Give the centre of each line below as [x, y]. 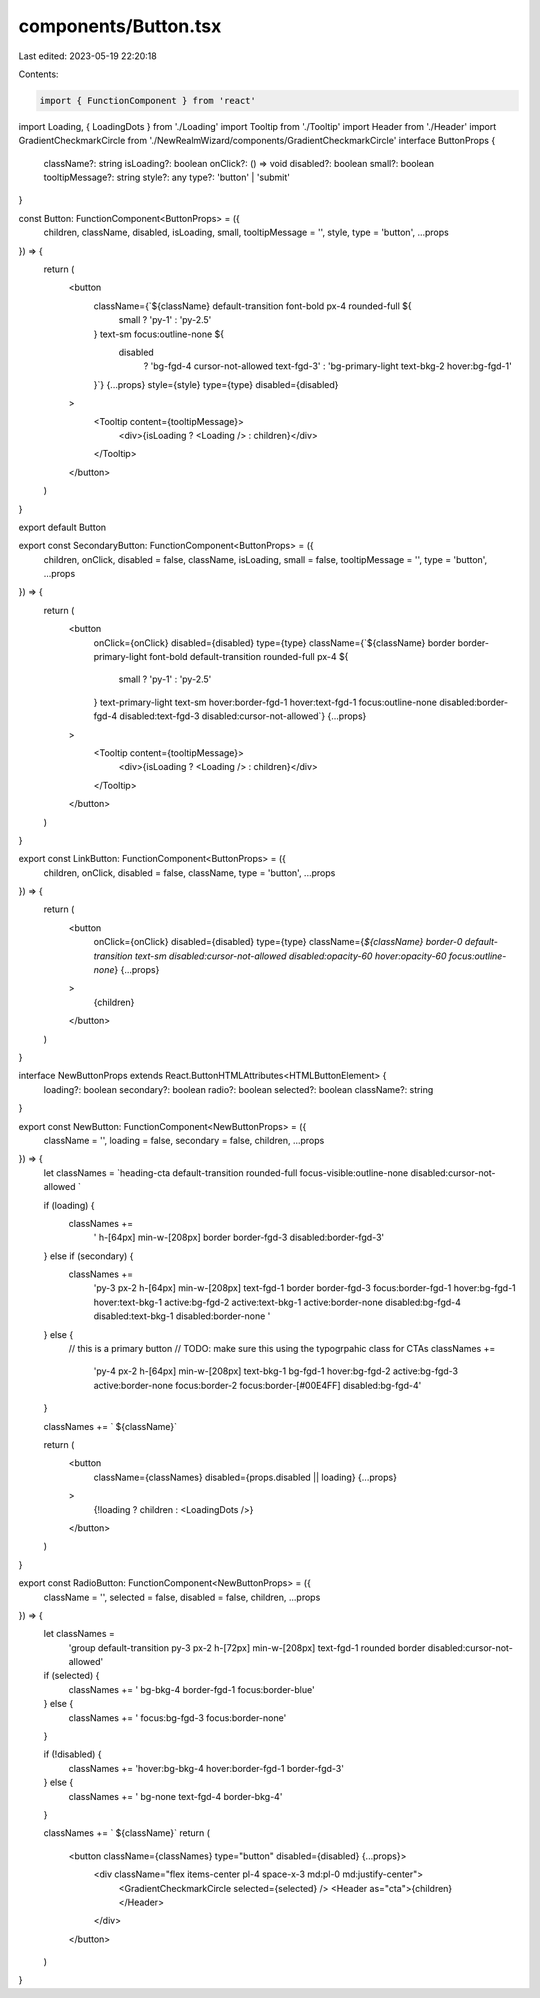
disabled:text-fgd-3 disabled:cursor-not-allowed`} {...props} [243, 716]
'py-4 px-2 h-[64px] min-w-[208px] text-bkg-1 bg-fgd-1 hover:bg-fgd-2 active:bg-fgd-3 [276, 1371]
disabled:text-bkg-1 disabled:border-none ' [182, 1316]
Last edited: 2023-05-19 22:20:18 [87, 56]
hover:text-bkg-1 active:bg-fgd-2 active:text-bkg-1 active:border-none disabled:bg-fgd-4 [277, 1302]
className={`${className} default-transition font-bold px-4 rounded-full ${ [252, 306]
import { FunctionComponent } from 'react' [148, 100]
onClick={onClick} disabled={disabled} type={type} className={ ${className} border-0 [278, 942]
